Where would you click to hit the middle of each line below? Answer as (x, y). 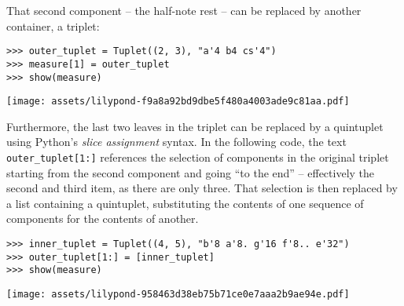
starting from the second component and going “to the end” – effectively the (191, 172)
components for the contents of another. (103, 219)
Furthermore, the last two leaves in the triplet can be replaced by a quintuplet (195, 126)
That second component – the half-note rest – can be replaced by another (184, 10)
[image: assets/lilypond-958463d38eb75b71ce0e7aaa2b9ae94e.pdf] (178, 294)
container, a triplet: (53, 25)
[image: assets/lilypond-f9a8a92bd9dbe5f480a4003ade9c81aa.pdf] (178, 102)
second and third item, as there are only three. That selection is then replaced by (202, 188)
